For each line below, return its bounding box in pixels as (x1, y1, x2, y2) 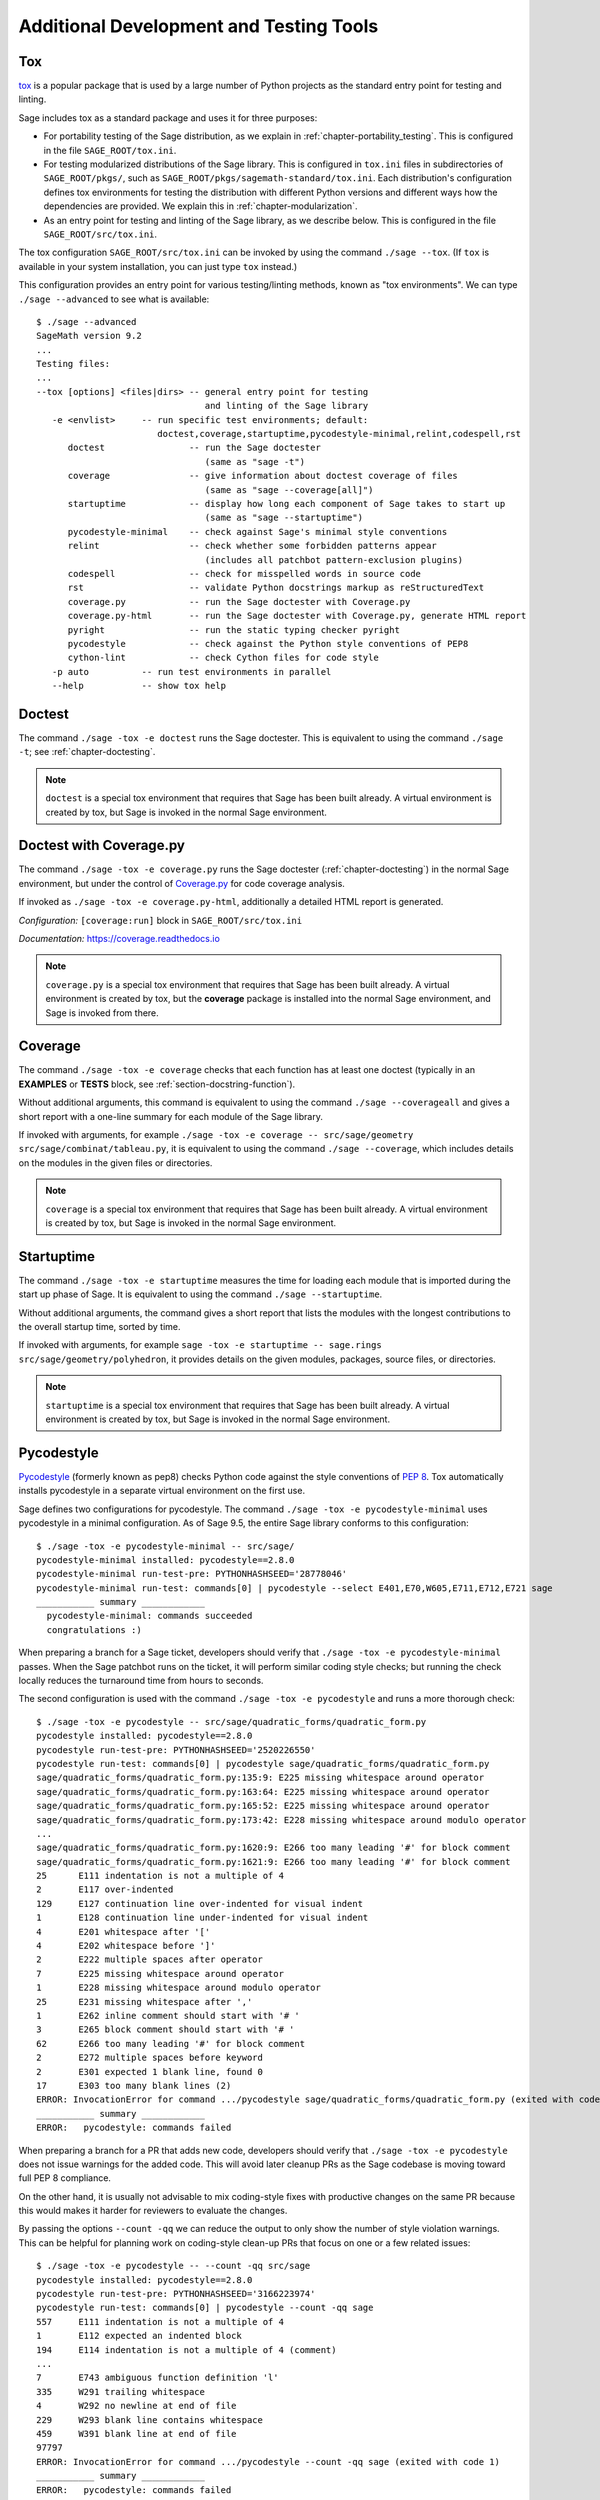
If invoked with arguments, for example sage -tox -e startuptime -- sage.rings (18, 1339, 382, 1351)
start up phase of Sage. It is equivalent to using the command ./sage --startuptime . (18, 1288, 383, 1300)
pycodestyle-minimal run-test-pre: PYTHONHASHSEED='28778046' (36, 1568, 348, 1580)
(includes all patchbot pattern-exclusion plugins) (204, 554, 464, 565)
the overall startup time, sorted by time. (18, 1321, 181, 1333)
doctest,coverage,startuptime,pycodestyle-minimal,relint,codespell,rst (156, 428, 522, 440)
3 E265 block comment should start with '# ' (36, 2024, 295, 2035)
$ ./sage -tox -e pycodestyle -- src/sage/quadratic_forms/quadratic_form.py (36, 1716, 427, 1727)
